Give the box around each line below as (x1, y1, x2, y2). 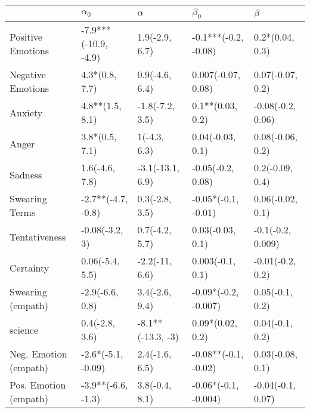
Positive (10, 29, 42, 44)
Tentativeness (10, 229, 66, 244)
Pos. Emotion (10, 378, 66, 392)
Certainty (10, 260, 49, 275)
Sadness (10, 167, 42, 181)
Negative (10, 67, 46, 82)
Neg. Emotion (10, 347, 67, 361)
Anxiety (10, 105, 43, 119)
